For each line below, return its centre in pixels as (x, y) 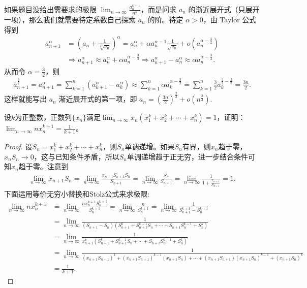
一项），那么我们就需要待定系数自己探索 (70, 20)
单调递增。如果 (150, 147)
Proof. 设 (18, 147)
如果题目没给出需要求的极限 (50, 9)
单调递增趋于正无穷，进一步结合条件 (187, 156)
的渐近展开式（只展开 (224, 9)
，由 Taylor (221, 20)
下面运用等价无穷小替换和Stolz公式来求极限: (77, 193)
